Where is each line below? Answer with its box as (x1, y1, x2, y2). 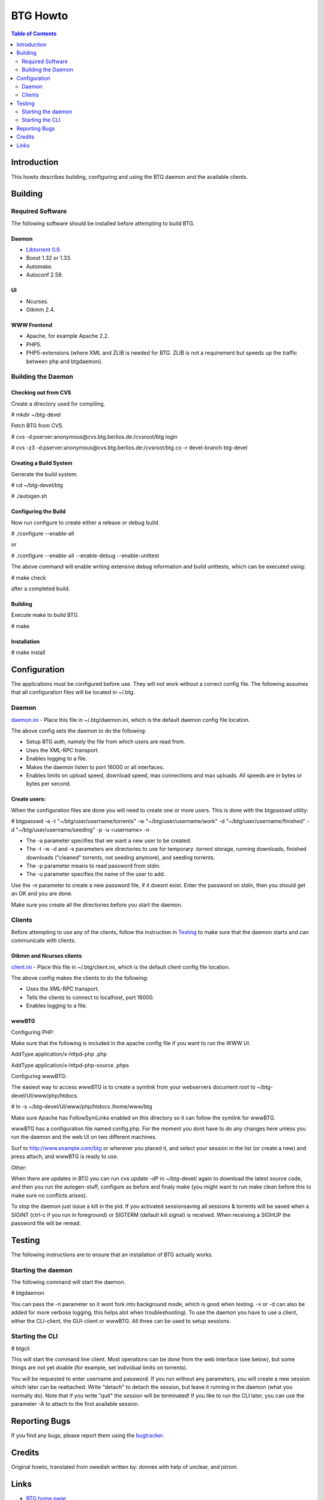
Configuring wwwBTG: (11, 1073, 67, 1080)
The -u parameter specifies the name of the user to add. (26, 871, 166, 878)
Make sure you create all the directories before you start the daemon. (11, 901, 183, 908)
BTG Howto (11, 9, 68, 22)
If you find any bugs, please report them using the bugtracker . (11, 1432, 164, 1439)
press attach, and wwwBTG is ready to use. (11, 1153, 119, 1160)
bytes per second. (26, 780, 71, 787)
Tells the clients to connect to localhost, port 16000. (26, 994, 154, 1001)
